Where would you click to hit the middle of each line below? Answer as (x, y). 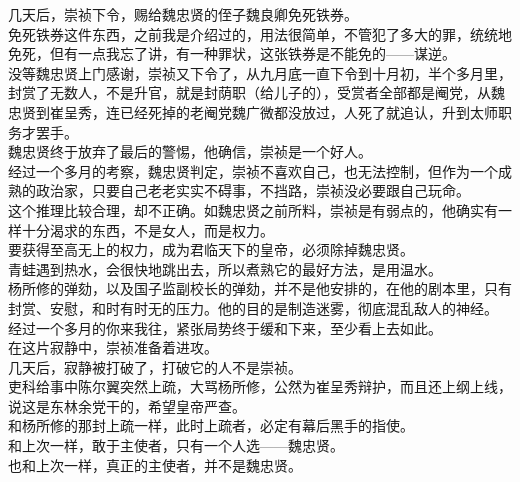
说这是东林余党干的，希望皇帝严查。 (127, 405)
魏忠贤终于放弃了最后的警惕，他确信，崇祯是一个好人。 (190, 151)
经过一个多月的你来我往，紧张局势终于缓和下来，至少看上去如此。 (225, 327)
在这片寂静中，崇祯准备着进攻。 (113, 347)
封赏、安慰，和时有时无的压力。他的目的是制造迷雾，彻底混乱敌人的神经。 (253, 307)
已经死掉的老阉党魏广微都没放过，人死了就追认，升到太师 (308, 111)
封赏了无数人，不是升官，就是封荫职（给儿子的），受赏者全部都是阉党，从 (249, 92)
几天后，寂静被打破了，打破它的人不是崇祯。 (155, 366)
